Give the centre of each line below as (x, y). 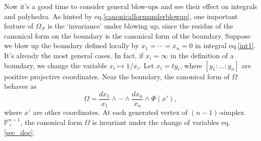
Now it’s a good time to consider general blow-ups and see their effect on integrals (131, 6)
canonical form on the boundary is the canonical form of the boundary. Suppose (127, 35)
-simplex (231, 112)
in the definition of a (202, 55)
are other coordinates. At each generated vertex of (110, 112)
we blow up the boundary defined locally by (72, 45)
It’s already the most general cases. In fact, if (74, 55)
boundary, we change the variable (56, 65)
